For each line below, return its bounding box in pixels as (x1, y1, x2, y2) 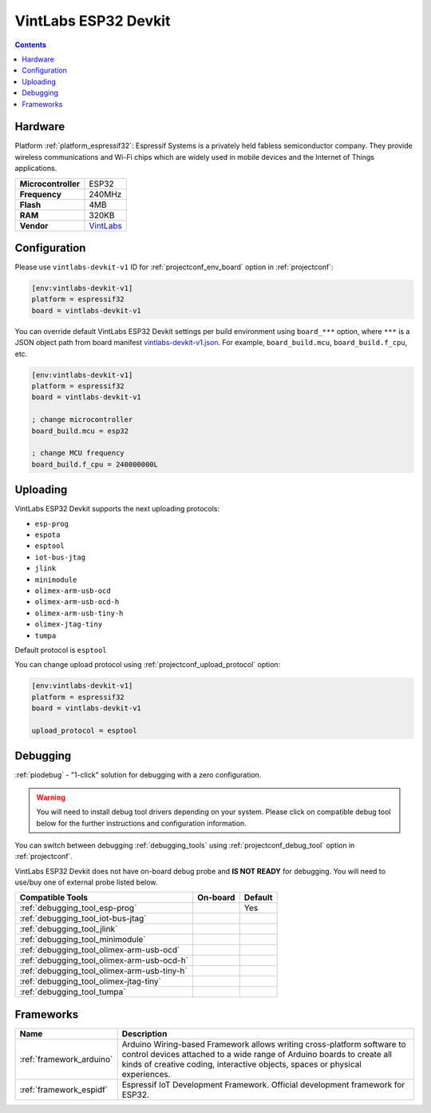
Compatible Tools (19, 892, 88, 903)
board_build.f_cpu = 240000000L (31, 459, 159, 469)
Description (121, 1028, 168, 1039)
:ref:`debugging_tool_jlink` (19, 924, 118, 935)
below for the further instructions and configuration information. (36, 818, 247, 828)
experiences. (121, 1069, 171, 1079)
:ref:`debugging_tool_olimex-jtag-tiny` (19, 976, 161, 987)
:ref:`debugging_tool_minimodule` (19, 934, 146, 945)
